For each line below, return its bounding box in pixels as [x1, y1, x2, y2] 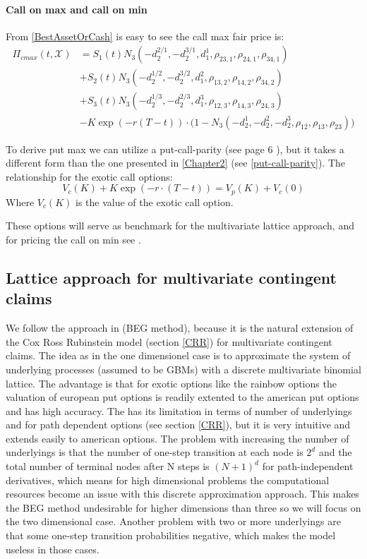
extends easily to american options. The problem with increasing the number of [6, 431, 349, 445]
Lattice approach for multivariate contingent [6, 266, 337, 288]
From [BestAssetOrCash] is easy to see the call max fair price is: [6, 28, 284, 43]
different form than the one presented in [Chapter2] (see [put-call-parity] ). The [6, 155, 346, 170]
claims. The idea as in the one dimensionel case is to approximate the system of [6, 348, 351, 363]
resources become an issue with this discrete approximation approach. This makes [6, 486, 359, 501]
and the [318, 445, 352, 459]
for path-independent [262, 459, 354, 474]
